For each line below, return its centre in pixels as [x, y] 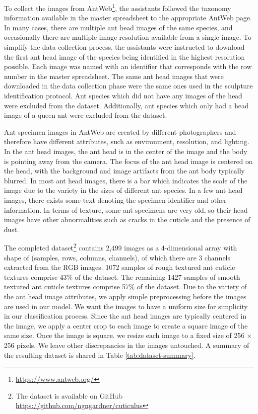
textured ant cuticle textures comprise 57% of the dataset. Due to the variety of [126, 287]
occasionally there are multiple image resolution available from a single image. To [128, 37]
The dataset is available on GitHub [69, 395]
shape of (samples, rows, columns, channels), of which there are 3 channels [117, 257]
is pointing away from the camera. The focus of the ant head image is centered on [129, 161]
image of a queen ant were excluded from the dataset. [86, 115]
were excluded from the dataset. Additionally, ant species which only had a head [127, 105]
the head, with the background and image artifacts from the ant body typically [125, 171]
